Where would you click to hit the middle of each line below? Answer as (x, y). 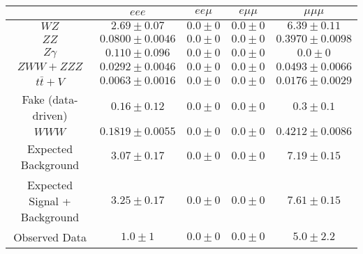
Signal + (50, 200)
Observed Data (50, 237)
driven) (50, 115)
